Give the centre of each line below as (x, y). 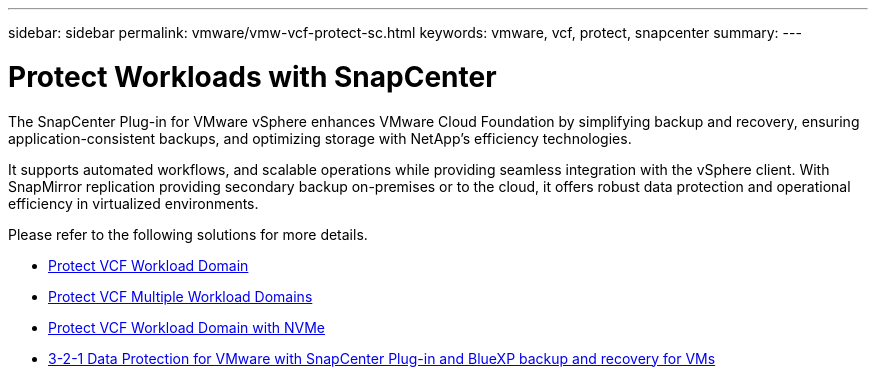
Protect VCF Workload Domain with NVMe (186, 327)
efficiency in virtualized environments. (133, 203)
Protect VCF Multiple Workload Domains (180, 296)
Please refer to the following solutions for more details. (188, 234)
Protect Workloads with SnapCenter (252, 76)
